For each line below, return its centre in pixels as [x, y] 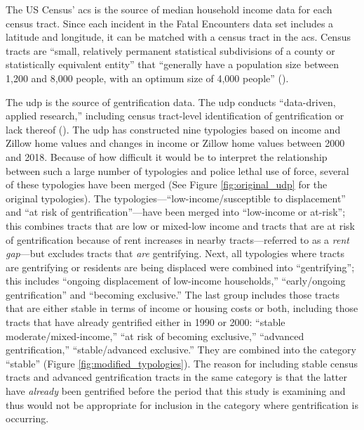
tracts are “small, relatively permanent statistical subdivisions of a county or [170, 50]
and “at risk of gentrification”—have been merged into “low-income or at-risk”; [176, 212]
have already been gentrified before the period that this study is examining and [176, 391]
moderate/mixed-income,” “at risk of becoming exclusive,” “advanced [155, 335]
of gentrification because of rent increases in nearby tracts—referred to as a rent [177, 239]
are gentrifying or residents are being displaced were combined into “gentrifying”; [180, 267]
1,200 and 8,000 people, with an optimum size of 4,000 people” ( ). [147, 78]
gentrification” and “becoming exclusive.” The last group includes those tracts [173, 294]
